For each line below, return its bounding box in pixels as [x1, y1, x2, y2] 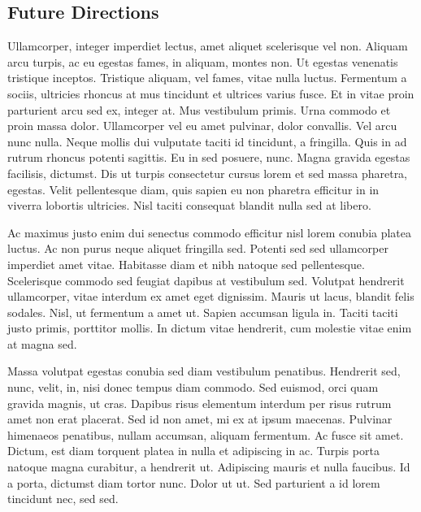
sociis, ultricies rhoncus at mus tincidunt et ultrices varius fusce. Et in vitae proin [7, 85, 414, 102]
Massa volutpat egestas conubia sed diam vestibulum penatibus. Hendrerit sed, [7, 362, 401, 380]
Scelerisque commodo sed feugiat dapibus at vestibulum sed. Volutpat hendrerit [7, 271, 405, 289]
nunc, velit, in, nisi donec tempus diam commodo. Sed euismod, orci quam [7, 379, 379, 396]
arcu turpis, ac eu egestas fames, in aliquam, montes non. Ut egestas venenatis [7, 53, 398, 70]
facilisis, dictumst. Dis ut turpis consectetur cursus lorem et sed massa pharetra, [7, 164, 408, 181]
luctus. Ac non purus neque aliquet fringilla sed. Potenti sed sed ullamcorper [7, 240, 388, 257]
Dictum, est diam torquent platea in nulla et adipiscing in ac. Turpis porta [7, 442, 380, 459]
